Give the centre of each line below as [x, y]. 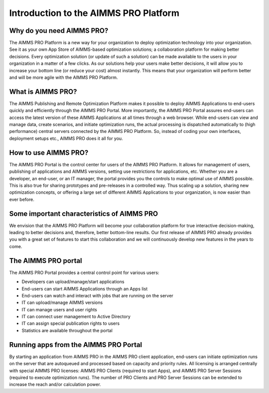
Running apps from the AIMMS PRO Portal [76, 344]
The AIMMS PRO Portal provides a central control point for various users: [84, 272]
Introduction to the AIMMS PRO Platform [94, 13]
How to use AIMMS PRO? [49, 153]
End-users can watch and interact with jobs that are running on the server [98, 295]
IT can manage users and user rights [59, 309]
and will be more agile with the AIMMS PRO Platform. [64, 78]
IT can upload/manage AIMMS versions [62, 303]
